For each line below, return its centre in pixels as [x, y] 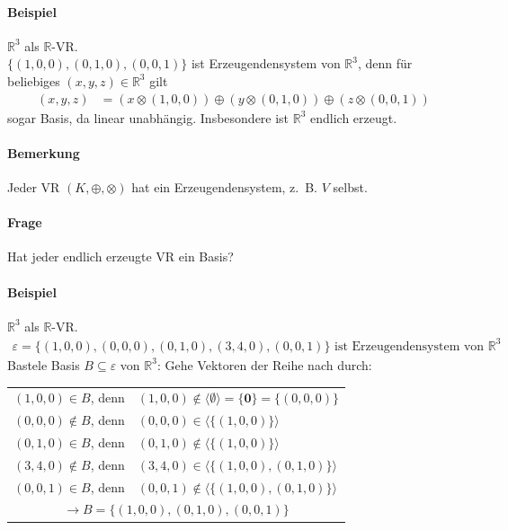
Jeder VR [34, 187]
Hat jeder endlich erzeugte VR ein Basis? [120, 256]
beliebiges [34, 80]
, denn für [385, 63]
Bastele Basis [44, 364]
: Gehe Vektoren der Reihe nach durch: [264, 364]
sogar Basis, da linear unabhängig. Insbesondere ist [148, 117]
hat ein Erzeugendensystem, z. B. [225, 187]
